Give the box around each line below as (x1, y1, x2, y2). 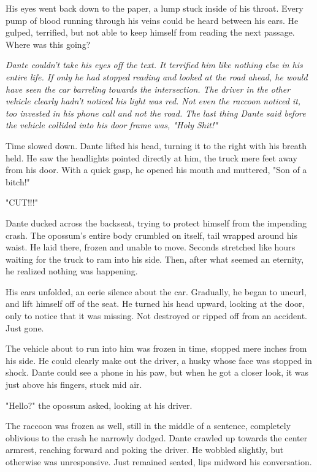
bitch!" (6, 175, 30, 188)
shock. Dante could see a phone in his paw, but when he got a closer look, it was (6, 366, 309, 379)
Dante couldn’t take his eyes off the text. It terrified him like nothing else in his (6, 58, 303, 71)
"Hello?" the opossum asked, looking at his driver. (6, 398, 193, 411)
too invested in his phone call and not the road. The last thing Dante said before (6, 106, 306, 119)
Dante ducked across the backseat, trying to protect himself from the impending (6, 216, 307, 229)
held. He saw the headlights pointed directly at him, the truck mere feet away (6, 151, 297, 164)
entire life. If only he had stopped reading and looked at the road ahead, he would (6, 70, 308, 83)
